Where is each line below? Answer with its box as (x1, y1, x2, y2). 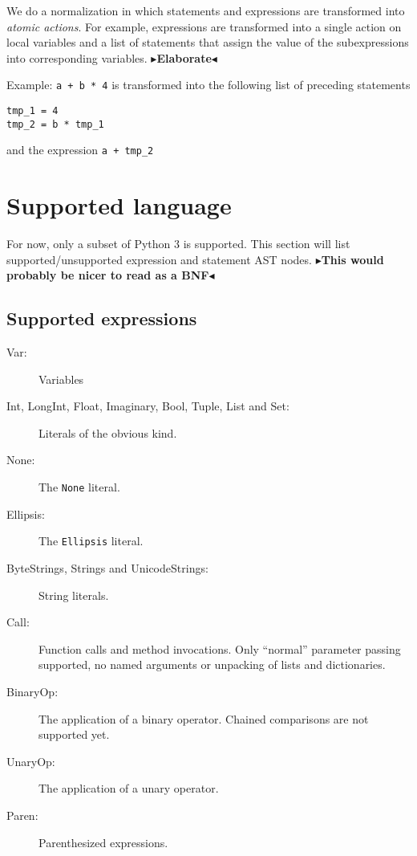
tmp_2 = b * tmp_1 (6, 118, 104, 130)
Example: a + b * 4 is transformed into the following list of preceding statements (6, 76, 411, 93)
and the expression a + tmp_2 (6, 141, 154, 158)
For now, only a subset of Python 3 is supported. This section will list (6, 235, 350, 252)
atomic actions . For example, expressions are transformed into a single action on (6, 18, 402, 35)
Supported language (6, 189, 232, 222)
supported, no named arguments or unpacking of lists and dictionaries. (38, 656, 386, 673)
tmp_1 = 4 (6, 105, 59, 117)
